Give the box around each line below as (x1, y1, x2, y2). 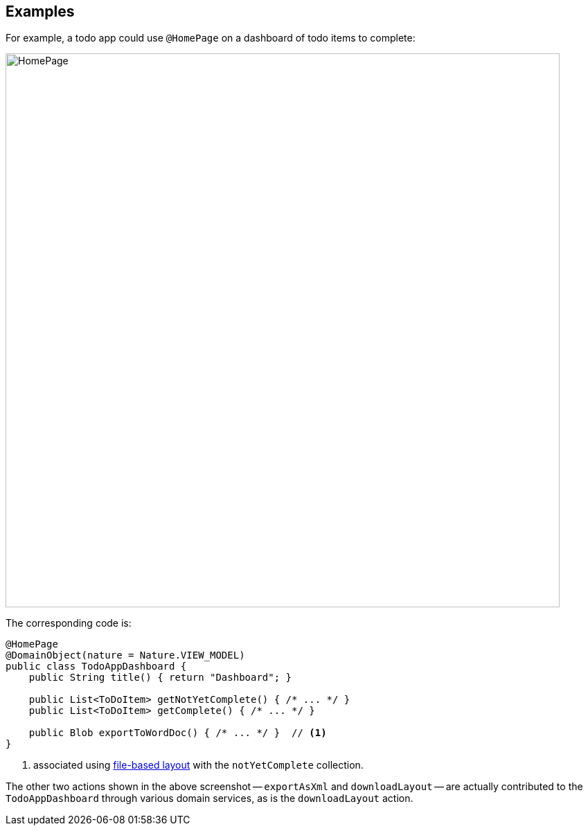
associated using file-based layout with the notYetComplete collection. (33, 759, 364, 771)
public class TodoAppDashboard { (6, 661, 187, 672)
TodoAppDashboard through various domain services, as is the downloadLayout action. (6, 792, 413, 805)
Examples (6, 3, 75, 20)
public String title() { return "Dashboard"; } (28, 672, 292, 683)
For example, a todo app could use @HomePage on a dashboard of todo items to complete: (6, 32, 416, 44)
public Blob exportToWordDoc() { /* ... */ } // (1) (28, 727, 327, 739)
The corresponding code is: (6, 617, 132, 629)
